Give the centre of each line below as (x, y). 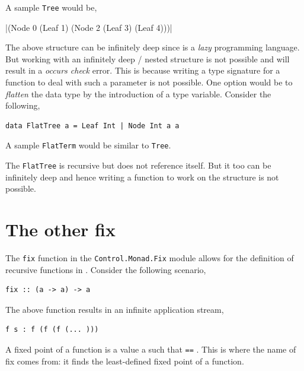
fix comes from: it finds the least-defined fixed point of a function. (125, 361)
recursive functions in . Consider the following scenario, (106, 269)
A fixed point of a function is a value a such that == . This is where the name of (151, 349)
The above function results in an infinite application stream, (115, 309)
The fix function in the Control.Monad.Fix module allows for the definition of (150, 258)
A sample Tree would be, (51, 7)
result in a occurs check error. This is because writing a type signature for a (143, 70)
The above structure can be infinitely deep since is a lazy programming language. (153, 47)
